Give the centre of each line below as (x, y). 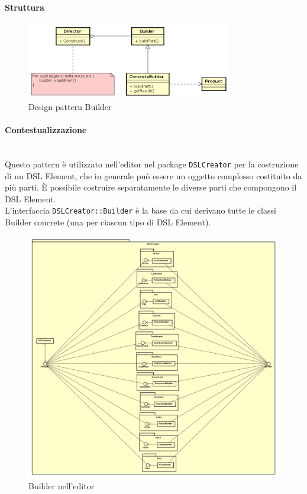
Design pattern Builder (70, 107)
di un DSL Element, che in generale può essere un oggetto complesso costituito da (153, 175)
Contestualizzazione (46, 130)
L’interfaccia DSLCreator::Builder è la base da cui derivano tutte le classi (140, 210)
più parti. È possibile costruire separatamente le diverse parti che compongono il (151, 187)
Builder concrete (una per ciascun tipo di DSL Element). (108, 222)
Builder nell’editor (62, 485)
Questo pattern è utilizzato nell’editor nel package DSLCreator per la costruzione (152, 164)
